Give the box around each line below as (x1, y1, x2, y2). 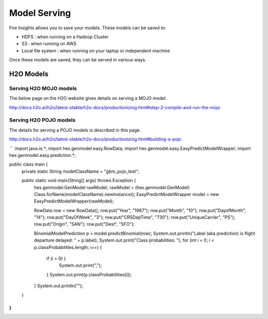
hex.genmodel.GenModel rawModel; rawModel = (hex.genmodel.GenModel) (34, 184, 190, 191)
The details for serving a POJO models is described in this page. (9, 127, 141, 133)
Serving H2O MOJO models (9, 85, 77, 92)
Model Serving (9, 7, 71, 18)
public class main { (9, 161, 48, 167)
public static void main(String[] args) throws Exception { (21, 178, 136, 184)
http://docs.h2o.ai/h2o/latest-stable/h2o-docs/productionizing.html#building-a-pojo (9, 136, 182, 142)
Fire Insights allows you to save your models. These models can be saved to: (9, 25, 166, 31)
